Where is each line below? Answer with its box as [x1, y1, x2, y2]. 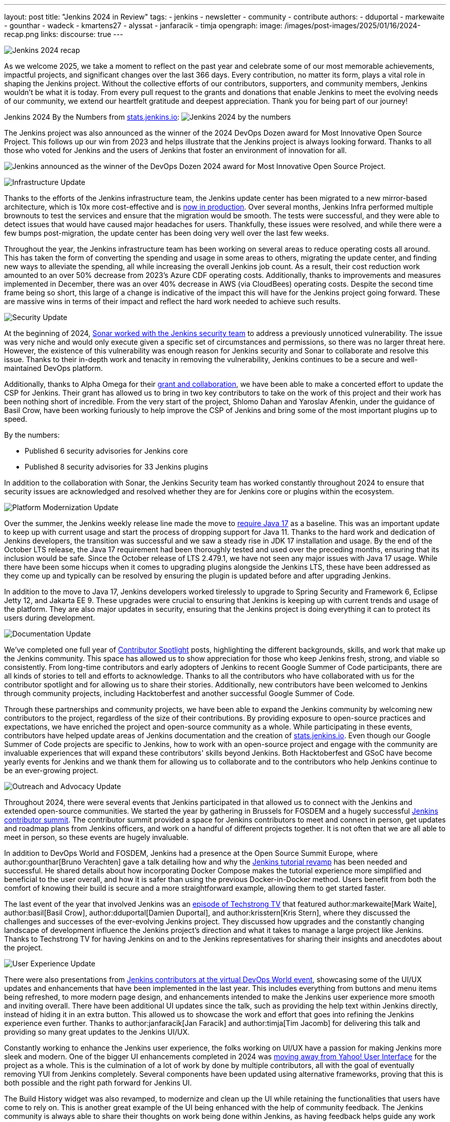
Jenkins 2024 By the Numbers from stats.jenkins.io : [4, 113, 180, 121]
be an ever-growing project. [4, 766, 99, 775]
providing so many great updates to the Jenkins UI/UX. [4, 1027, 190, 1036]
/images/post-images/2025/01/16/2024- [284, 21, 421, 30]
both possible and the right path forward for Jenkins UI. [4, 1078, 192, 1087]
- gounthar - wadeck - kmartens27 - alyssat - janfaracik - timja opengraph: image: [4, 21, 283, 30]
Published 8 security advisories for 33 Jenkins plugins [25, 462, 209, 471]
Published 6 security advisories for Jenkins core [25, 446, 188, 455]
